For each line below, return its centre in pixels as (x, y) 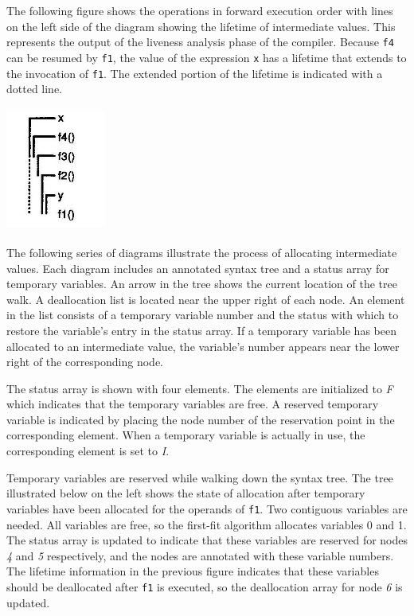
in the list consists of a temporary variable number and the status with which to (203, 315)
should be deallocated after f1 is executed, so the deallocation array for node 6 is (205, 586)
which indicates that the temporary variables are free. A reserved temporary (193, 404)
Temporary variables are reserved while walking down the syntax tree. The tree (200, 477)
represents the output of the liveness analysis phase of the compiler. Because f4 (200, 42)
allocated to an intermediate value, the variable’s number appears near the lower (203, 346)
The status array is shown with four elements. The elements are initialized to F (200, 388)
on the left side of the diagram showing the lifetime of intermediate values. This (201, 26)
